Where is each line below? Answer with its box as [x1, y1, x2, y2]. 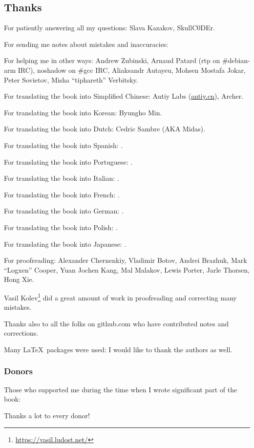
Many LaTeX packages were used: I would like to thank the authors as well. [4, 344, 233, 354]
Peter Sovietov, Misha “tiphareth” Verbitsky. [4, 74, 138, 85]
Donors [4, 365, 33, 377]
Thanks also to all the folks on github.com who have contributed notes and [4, 318, 229, 328]
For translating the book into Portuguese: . [4, 156, 133, 167]
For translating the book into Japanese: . [4, 238, 127, 249]
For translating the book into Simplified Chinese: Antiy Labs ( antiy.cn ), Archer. [4, 91, 244, 101]
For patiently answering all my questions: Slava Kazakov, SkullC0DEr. [4, 22, 215, 33]
